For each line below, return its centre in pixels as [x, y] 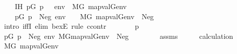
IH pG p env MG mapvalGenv [71, 6]
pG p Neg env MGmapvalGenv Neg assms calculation [118, 36]
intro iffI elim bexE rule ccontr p [71, 26]
